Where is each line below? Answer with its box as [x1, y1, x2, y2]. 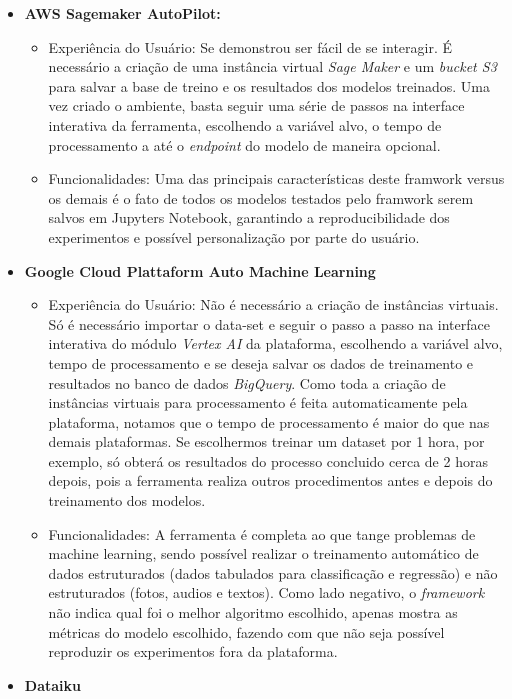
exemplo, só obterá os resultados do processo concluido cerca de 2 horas [48, 450, 488, 471]
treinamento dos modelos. [48, 490, 206, 511]
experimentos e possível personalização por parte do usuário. [48, 226, 420, 247]
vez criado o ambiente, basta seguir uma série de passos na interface [48, 95, 465, 116]
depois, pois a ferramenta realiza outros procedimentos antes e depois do [48, 470, 493, 491]
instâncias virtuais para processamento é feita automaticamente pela [48, 392, 468, 413]
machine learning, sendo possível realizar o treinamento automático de [48, 543, 479, 564]
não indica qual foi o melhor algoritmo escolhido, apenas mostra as [48, 602, 458, 623]
